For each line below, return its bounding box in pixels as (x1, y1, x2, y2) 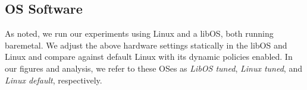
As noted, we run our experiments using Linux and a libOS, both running (5, 27, 274, 40)
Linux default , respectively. (5, 73, 102, 86)
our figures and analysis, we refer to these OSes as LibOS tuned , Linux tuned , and (5, 62, 302, 74)
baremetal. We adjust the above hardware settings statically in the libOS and (5, 38, 287, 51)
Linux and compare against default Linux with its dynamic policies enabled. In (5, 50, 293, 63)
